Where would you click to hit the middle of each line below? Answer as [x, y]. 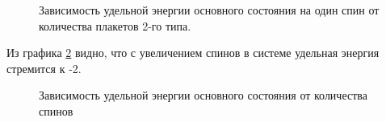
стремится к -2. [44, 68]
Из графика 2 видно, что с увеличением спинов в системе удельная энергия [193, 53]
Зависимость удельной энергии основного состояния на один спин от [209, 10]
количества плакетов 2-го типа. [115, 25]
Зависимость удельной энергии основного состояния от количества [203, 95]
